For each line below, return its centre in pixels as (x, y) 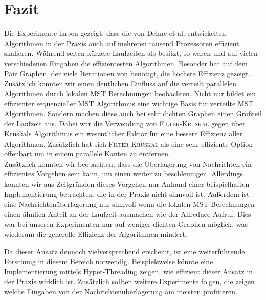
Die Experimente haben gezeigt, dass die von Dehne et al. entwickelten (115, 33)
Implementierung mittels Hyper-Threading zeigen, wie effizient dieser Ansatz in (129, 271)
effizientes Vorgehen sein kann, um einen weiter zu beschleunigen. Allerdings (124, 174)
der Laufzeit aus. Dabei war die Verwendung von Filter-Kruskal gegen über (125, 123)
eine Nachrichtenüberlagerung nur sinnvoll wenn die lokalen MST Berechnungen (129, 204)
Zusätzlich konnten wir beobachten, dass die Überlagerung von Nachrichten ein (128, 163)
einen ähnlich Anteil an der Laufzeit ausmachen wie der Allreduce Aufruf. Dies (128, 214)
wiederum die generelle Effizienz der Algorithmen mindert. (96, 234)
